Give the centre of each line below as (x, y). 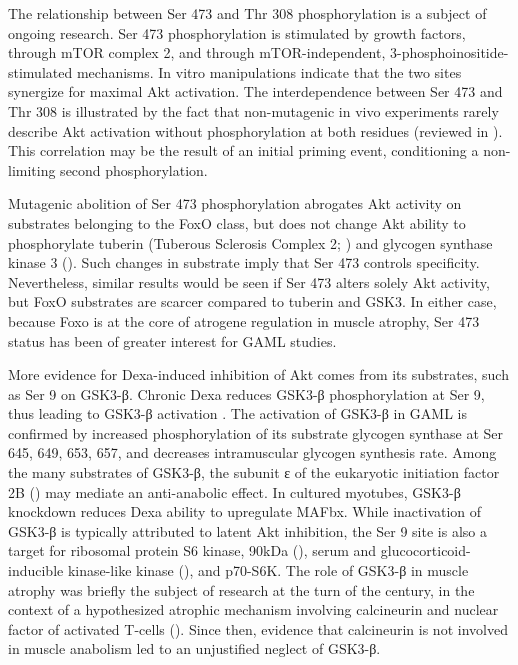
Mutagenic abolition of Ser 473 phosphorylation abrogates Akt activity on (235, 203)
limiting (32, 169)
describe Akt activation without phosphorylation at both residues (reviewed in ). (255, 130)
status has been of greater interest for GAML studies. (172, 340)
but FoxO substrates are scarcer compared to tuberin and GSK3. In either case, (252, 301)
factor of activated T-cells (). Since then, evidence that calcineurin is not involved (258, 628)
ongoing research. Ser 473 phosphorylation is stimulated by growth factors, (237, 32)
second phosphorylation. (134, 169)
